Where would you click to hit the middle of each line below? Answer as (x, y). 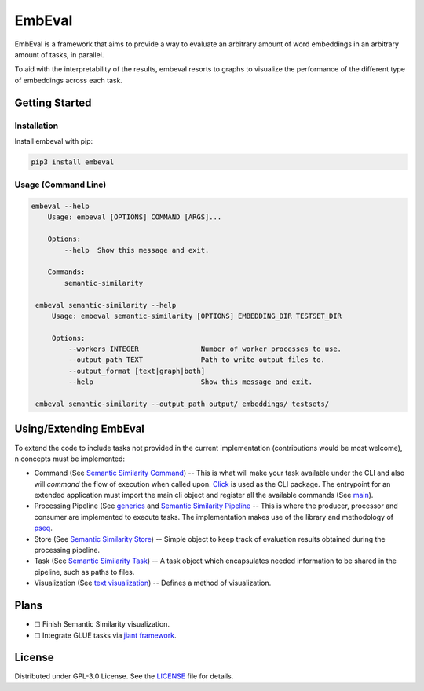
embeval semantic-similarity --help (106, 305)
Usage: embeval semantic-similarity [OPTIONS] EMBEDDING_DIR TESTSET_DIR (196, 316)
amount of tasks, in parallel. (59, 54)
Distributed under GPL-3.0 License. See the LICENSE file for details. (124, 676)
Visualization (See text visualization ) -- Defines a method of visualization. (153, 583)
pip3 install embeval (73, 162)
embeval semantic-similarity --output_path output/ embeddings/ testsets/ (183, 404)
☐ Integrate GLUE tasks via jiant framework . (105, 635)
